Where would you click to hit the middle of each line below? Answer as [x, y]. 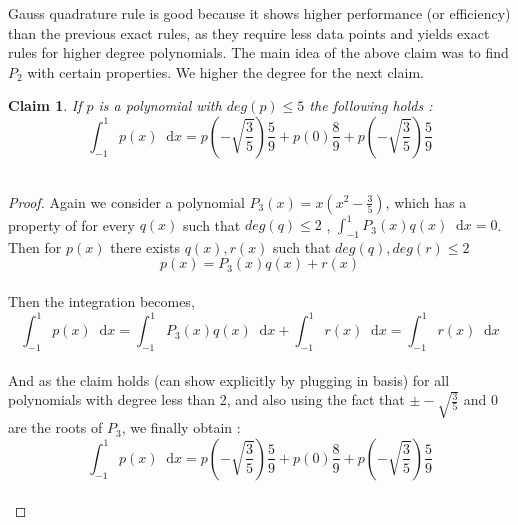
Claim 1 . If [45, 105]
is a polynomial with [160, 105]
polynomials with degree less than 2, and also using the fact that [206, 399]
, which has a [426, 201]
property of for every [71, 224]
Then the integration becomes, [101, 301]
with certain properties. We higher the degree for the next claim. [225, 71]
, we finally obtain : [181, 427]
